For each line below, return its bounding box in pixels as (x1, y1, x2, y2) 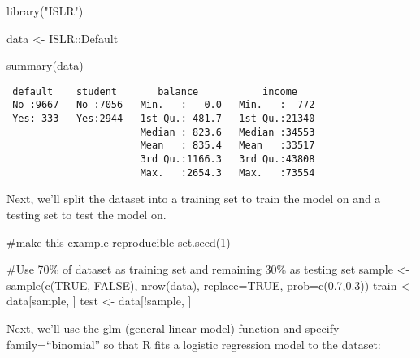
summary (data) (6, 57, 84, 74)
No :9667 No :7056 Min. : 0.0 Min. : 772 (12, 99, 315, 111)
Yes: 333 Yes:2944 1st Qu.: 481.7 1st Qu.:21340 (12, 113, 315, 125)
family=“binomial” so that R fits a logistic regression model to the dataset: (6, 335, 381, 352)
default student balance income (12, 85, 297, 97)
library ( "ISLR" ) (6, 2, 84, 19)
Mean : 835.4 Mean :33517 (140, 140, 315, 152)
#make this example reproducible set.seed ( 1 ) (6, 233, 231, 250)
